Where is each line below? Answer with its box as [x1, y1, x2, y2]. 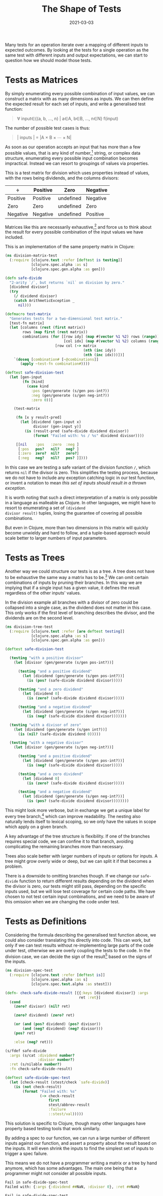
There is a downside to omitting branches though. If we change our [5, 873, 140, 878]
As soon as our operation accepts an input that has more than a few [5, 144, 141, 150]
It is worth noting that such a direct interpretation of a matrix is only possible [5, 495, 158, 500]
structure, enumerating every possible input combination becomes [5, 155, 138, 161]
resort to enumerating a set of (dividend [5, 505, 86, 511]
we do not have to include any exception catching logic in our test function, [5, 475, 156, 481]
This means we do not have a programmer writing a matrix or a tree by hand [5, 1160, 157, 1166]
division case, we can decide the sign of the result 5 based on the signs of [5, 953, 152, 959]
